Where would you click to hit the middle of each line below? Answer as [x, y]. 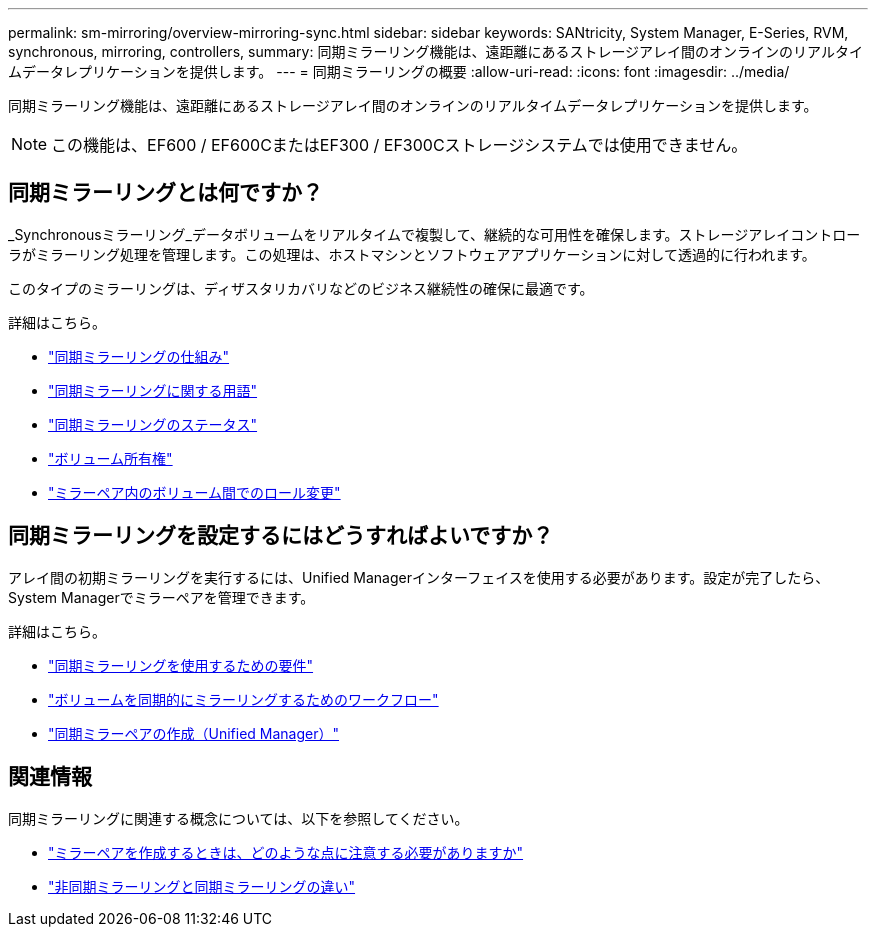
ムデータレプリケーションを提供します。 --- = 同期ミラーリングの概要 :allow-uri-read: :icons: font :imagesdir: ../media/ [399, 71]
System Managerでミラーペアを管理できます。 [161, 597]
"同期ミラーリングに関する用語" [153, 390]
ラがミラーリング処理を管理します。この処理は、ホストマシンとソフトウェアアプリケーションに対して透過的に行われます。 [412, 254]
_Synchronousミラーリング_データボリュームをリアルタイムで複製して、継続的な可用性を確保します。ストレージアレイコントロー [434, 234]
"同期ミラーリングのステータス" [153, 424]
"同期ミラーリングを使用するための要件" [181, 665]
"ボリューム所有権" [110, 458]
